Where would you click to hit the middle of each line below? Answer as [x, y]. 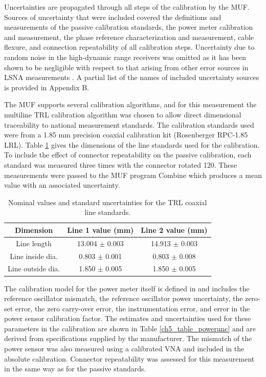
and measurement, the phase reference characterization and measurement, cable [129, 37]
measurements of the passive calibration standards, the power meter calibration [129, 27]
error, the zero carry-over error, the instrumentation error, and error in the [132, 308]
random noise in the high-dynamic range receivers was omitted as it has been [125, 57]
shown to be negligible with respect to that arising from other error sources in [126, 67]
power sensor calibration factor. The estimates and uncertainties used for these [128, 318]
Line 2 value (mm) [174, 230]
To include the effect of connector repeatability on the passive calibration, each [128, 155]
